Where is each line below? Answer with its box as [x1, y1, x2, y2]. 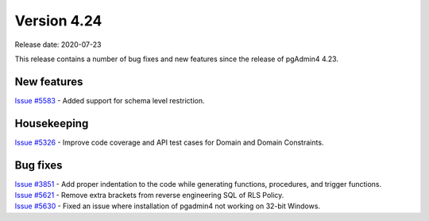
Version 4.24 [14, 12, 102, 29]
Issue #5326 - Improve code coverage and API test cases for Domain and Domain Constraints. [14, 138, 324, 147]
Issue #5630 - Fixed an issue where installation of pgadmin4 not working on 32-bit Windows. [14, 201, 321, 211]
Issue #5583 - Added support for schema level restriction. [14, 95, 205, 105]
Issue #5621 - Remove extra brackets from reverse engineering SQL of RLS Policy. [14, 191, 284, 200]
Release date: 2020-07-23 [14, 40, 102, 49]
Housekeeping [14, 116, 89, 130]
